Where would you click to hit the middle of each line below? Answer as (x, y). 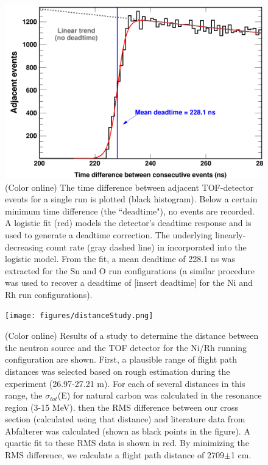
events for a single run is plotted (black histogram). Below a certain (131, 199)
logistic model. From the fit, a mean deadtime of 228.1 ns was (120, 259)
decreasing (24, 247)
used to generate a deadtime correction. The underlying (109, 234)
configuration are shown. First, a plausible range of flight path (121, 359)
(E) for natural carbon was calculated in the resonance (160, 395)
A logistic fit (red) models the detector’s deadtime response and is (128, 223)
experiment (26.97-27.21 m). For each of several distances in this (125, 383)
